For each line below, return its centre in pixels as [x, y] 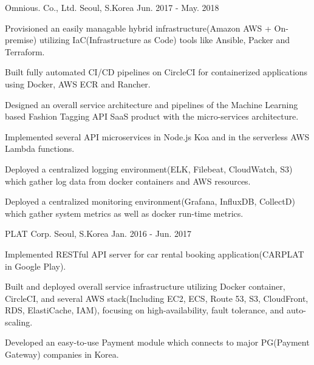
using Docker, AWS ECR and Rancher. [78, 84]
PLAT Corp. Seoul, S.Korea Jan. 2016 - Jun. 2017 [98, 234]
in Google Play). [36, 266]
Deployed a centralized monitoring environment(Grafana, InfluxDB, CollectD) [150, 201]
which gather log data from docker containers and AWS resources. [128, 181]
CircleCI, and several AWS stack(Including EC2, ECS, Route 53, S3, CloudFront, [157, 298]
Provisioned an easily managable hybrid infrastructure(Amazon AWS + [138, 28]
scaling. [19, 322]
